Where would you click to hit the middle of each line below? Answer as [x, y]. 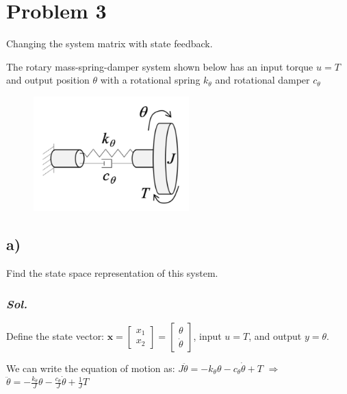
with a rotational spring [150, 80]
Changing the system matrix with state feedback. [110, 44]
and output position [48, 80]
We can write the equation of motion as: [91, 368]
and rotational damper [262, 80]
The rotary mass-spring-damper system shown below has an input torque [160, 66]
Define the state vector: [55, 335]
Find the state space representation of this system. [112, 273]
